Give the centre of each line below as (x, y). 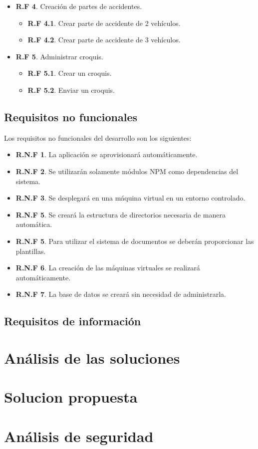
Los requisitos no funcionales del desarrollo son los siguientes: (98, 137)
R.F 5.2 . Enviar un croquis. (71, 90)
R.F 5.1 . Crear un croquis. (70, 73)
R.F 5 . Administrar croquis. (59, 56)
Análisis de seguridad (79, 436)
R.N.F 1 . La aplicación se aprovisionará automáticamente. (107, 154)
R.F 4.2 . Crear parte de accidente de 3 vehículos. (104, 40)
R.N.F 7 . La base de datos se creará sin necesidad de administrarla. (121, 294)
